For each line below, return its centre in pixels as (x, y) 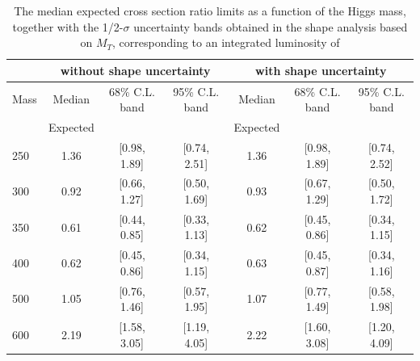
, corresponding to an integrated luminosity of (226, 42)
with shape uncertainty (321, 70)
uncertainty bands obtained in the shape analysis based (271, 26)
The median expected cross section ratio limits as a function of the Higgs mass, (210, 10)
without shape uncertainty (135, 70)
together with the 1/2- (68, 26)
